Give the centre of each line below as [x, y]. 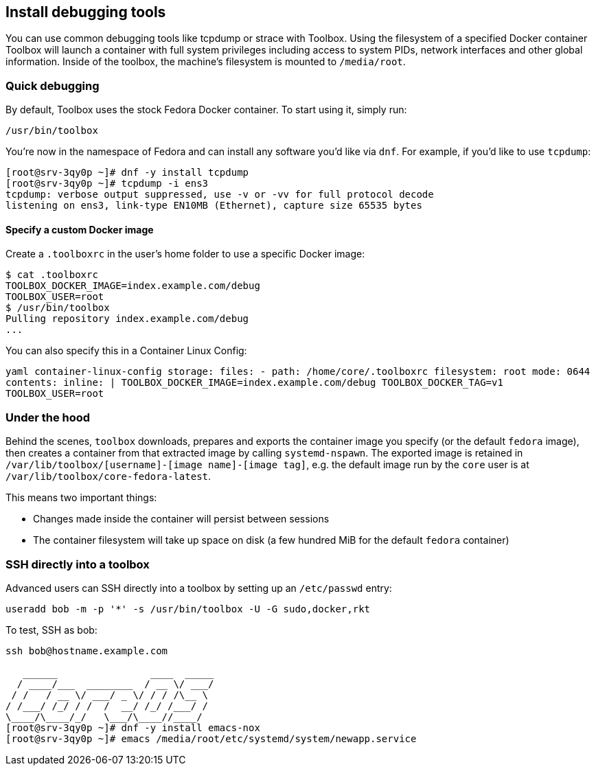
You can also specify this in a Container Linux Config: [126, 351]
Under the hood [48, 417]
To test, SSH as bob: [51, 630]
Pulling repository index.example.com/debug [127, 319]
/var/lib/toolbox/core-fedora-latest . [108, 476]
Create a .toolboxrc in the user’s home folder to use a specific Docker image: [185, 254]
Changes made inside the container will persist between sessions [181, 519]
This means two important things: [81, 498]
